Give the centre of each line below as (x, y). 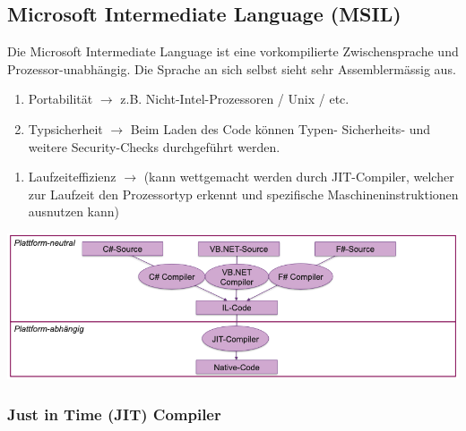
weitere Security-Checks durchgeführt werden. (154, 146)
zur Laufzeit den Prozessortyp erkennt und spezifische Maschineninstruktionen (243, 194)
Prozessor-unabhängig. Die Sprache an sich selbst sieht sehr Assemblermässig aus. (232, 68)
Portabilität (60, 99)
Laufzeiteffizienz (72, 177)
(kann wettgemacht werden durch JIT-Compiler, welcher (299, 177)
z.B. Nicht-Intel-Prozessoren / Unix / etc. (235, 99)
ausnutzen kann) (74, 211)
